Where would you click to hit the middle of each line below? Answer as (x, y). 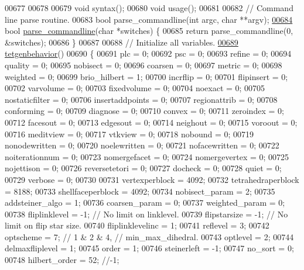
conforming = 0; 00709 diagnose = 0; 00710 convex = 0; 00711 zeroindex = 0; (144, 111)
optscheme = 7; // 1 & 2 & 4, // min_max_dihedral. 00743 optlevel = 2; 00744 (149, 236)
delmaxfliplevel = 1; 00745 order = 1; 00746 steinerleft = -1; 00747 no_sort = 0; (149, 248)
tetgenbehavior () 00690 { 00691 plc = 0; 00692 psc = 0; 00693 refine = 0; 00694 (148, 53)
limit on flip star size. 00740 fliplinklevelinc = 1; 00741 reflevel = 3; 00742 (137, 225)
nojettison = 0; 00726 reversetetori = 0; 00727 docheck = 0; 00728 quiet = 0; (143, 168)
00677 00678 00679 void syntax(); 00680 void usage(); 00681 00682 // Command (149, 8)
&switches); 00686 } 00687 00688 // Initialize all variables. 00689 (122, 42)
